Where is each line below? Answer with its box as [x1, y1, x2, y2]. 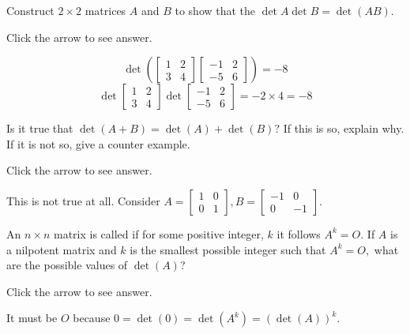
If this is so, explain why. [283, 120, 404, 137]
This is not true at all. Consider [6, 192, 160, 208]
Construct [6, 2, 55, 18]
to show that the [175, 2, 256, 18]
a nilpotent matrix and [6, 241, 117, 257]
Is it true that [6, 120, 73, 137]
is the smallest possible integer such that [130, 241, 326, 257]
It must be [6, 310, 58, 326]
